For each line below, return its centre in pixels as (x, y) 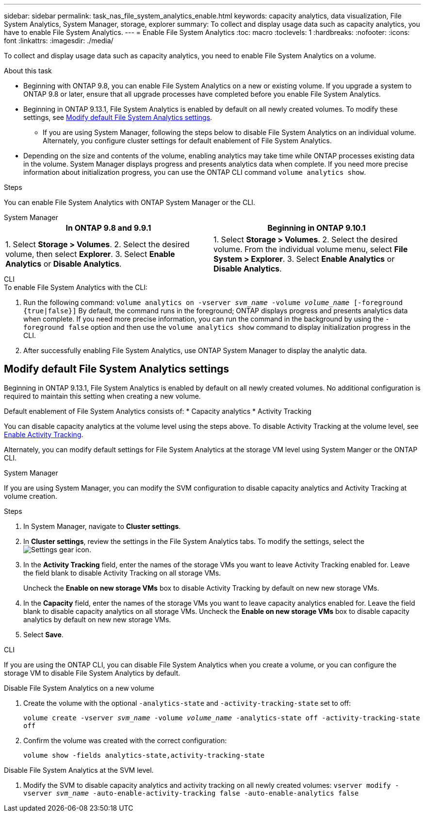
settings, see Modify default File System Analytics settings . (118, 117)
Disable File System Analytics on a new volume (79, 688)
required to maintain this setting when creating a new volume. (102, 396)
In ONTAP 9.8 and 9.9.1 (108, 228)
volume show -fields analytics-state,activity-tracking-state (144, 755)
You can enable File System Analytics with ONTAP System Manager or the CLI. (130, 202)
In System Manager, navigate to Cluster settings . (102, 526)
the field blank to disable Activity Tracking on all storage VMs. (122, 573)
